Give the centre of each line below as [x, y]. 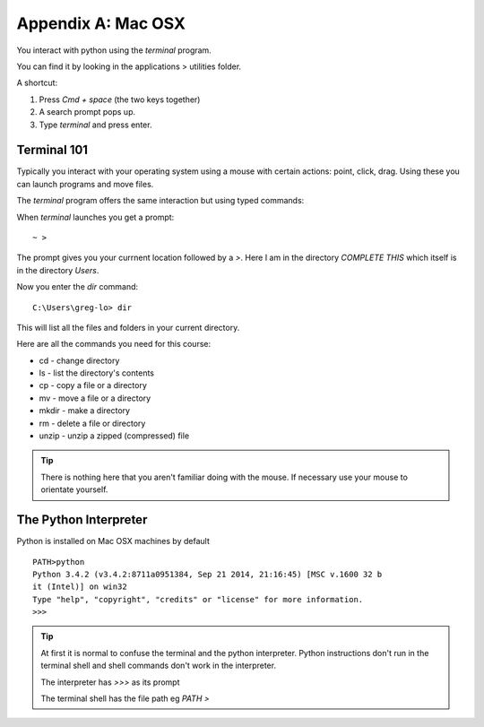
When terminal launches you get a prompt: [95, 217]
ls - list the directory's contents [96, 373]
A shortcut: [37, 83]
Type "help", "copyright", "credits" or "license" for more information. [198, 599]
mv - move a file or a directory [95, 398]
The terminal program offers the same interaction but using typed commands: [160, 201]
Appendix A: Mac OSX [101, 23]
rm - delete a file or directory [92, 423]
